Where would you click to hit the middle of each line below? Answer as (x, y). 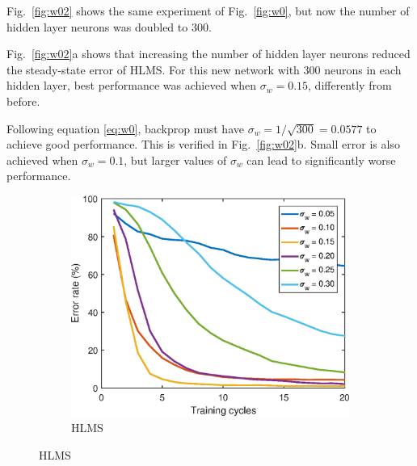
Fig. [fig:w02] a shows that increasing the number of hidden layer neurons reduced (208, 54)
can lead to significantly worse (321, 160)
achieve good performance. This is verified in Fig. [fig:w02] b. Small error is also (203, 144)
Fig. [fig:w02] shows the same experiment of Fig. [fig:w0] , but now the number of (208, 10)
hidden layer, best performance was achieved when (132, 85)
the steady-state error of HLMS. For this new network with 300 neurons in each (204, 69)
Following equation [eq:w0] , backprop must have (125, 128)
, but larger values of (175, 160)
